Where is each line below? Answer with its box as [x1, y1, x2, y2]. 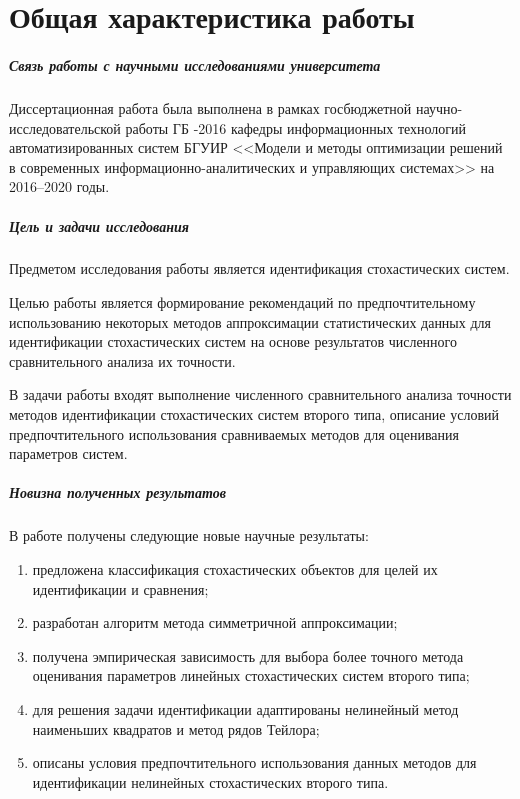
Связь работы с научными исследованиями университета [9, 54, 381, 75]
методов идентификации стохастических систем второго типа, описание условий [9, 404, 499, 425]
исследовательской [9, 117, 121, 138]
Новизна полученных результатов [9, 482, 226, 503]
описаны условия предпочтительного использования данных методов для [32, 752, 477, 773]
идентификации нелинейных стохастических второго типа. [32, 771, 389, 792]
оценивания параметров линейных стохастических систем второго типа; [32, 665, 470, 686]
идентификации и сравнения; [32, 578, 209, 599]
